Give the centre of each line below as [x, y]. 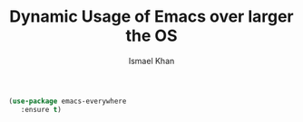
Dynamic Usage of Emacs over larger [151, 17]
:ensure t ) [41, 109]
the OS [151, 36]
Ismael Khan [151, 61]
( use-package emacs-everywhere [68, 101]
